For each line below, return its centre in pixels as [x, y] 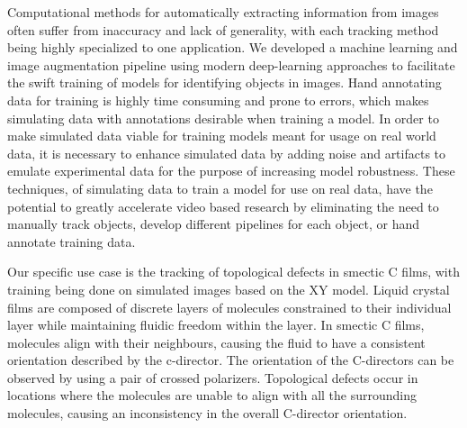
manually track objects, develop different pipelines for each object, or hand [214, 224]
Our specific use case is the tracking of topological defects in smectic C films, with [233, 272]
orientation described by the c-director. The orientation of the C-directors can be [231, 360]
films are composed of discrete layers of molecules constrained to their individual [229, 307]
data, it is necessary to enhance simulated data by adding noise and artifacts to [227, 153]
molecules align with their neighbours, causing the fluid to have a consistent [216, 342]
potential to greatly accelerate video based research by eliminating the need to [223, 206]
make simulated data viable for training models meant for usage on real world [222, 136]
